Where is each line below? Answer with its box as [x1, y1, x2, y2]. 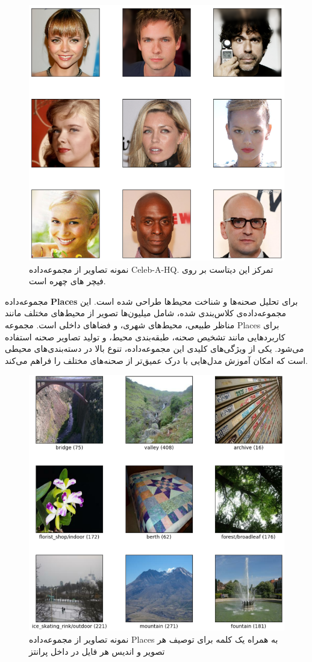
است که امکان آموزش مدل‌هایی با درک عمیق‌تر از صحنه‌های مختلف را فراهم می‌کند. [5, 354, 308, 366]
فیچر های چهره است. [29, 275, 106, 287]
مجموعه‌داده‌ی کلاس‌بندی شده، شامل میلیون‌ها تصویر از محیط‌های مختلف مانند [5, 307, 286, 319]
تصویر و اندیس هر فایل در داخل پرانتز [29, 644, 165, 657]
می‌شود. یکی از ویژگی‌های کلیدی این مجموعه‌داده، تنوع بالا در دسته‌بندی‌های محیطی [5, 342, 304, 355]
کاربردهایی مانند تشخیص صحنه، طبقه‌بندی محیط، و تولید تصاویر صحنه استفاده [5, 330, 285, 343]
